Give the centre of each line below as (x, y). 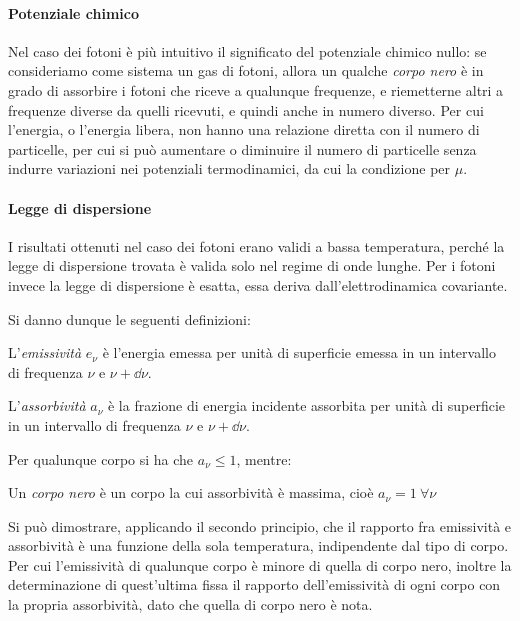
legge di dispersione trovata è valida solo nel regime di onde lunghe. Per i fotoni (252, 265)
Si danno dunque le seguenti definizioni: (129, 318)
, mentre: (264, 458)
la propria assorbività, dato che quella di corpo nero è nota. (190, 604)
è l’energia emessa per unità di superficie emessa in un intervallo (299, 352)
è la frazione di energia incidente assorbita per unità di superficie (306, 405)
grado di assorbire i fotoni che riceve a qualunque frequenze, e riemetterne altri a (256, 89)
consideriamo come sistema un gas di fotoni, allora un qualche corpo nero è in (246, 70)
